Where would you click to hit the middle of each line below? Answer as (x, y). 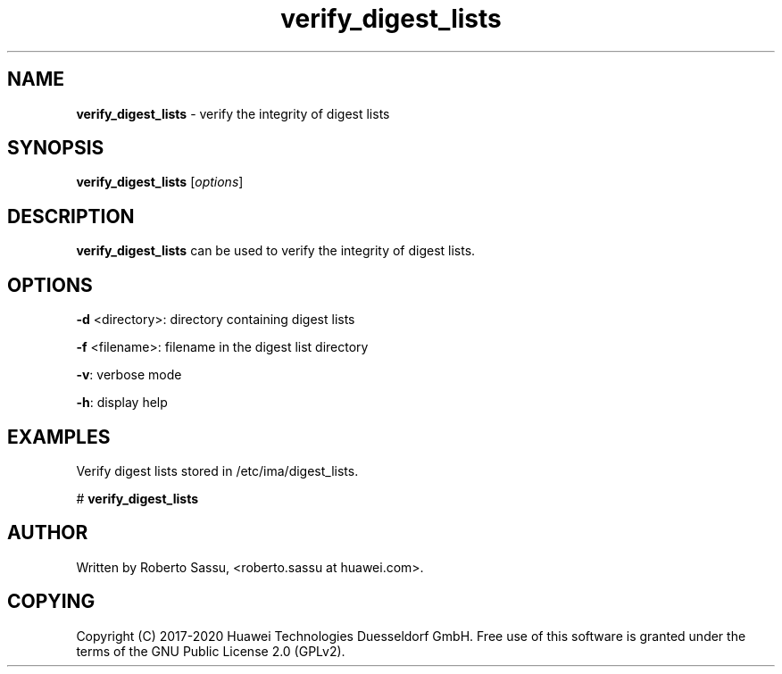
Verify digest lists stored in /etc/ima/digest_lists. (217, 470)
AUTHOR (48, 533)
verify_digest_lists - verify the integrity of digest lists (233, 113)
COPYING (51, 602)
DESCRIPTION (71, 216)
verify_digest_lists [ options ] (160, 182)
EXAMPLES (59, 437)
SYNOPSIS (56, 148)
